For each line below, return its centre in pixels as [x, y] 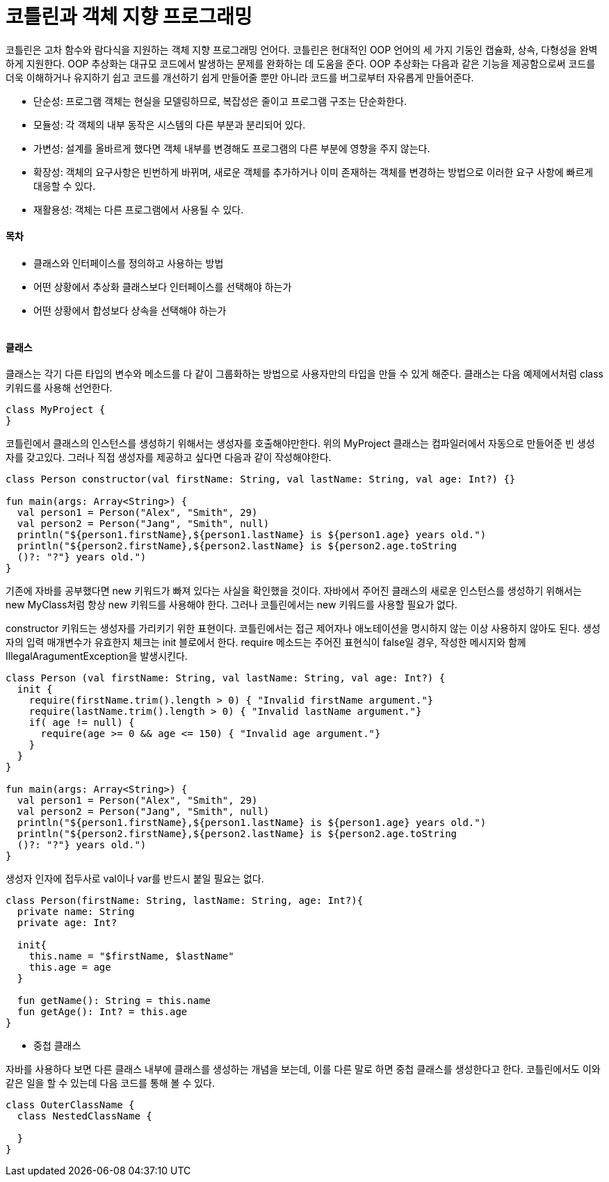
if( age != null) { [82, 723]
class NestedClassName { [84, 1116]
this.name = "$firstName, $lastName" [131, 956]
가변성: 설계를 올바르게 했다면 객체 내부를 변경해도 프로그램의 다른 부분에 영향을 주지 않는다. [232, 148]
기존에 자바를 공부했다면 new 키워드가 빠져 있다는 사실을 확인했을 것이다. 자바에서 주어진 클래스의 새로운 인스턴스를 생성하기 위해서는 [294, 591]
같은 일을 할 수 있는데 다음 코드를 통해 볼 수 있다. [111, 1083]
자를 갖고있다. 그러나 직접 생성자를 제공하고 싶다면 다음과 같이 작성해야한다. [169, 458]
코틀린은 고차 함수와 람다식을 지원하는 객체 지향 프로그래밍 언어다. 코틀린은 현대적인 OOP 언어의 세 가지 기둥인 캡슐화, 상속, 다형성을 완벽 [302, 49]
